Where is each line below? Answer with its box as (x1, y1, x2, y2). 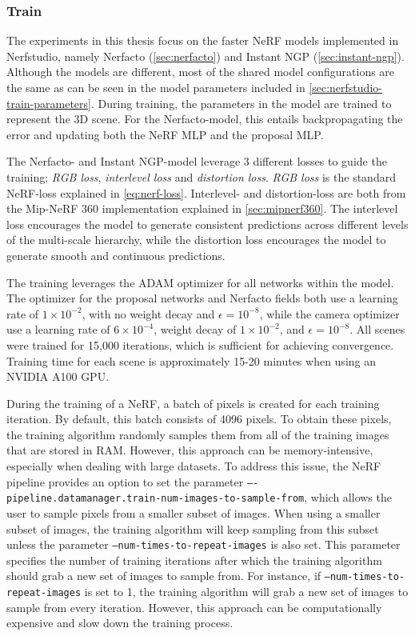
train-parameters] (6, 94, 91, 111)
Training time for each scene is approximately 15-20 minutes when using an (6, 352, 377, 369)
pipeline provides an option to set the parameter (6, 473, 244, 490)
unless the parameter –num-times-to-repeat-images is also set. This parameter (6, 536, 401, 553)
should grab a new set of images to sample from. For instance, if (6, 567, 321, 584)
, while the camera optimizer (259, 305, 400, 322)
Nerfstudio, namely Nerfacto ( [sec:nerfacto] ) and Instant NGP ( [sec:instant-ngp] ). (6, 47, 405, 64)
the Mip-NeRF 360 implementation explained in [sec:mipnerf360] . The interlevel (6, 200, 398, 217)
